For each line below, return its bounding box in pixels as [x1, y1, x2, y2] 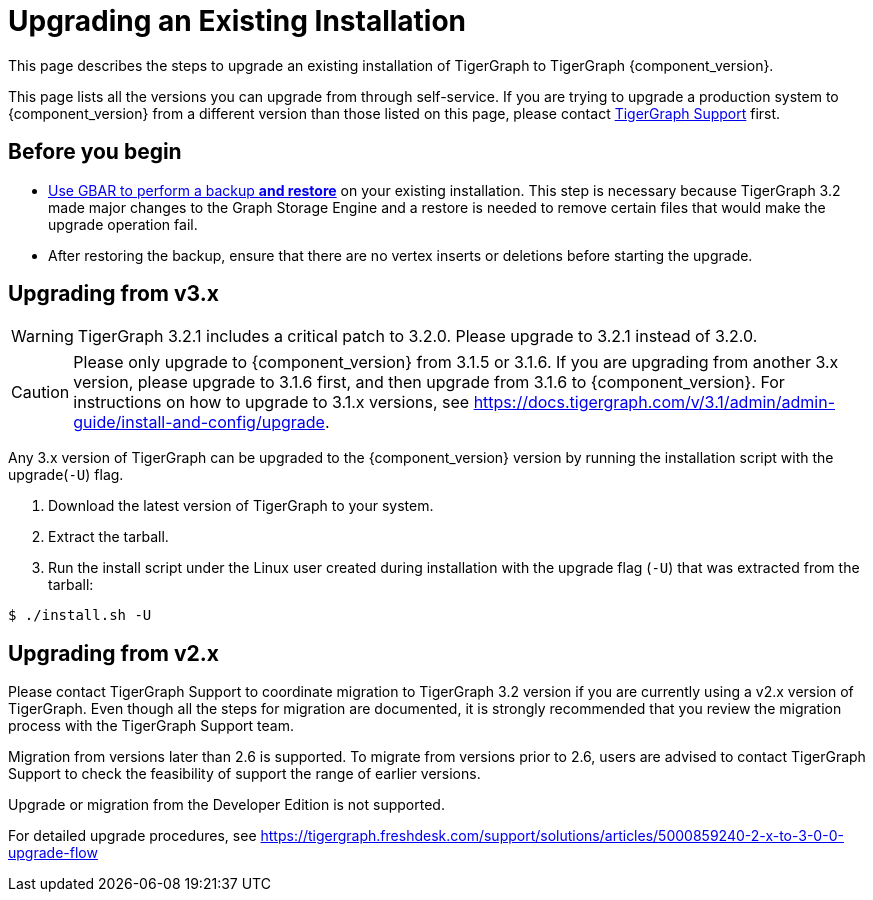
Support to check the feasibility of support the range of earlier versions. [8, 765, 481, 783]
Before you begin [8, 139, 182, 165]
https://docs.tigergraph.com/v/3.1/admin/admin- [473, 392, 835, 413]
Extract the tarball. [48, 528, 169, 546]
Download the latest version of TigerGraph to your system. [48, 497, 434, 515]
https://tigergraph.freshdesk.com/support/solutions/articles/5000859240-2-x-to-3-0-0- [260, 827, 844, 845]
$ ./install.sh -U [8, 607, 152, 624]
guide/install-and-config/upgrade [73, 412, 325, 433]
